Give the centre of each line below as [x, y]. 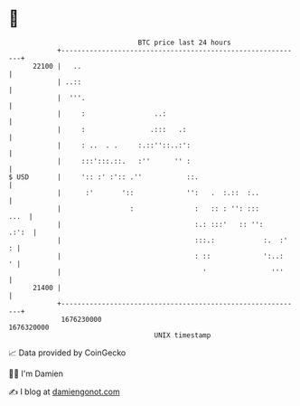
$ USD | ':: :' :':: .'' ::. [104, 177]
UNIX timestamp [183, 335]
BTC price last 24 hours [184, 42]
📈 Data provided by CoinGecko [67, 353]
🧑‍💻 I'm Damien [36, 373]
